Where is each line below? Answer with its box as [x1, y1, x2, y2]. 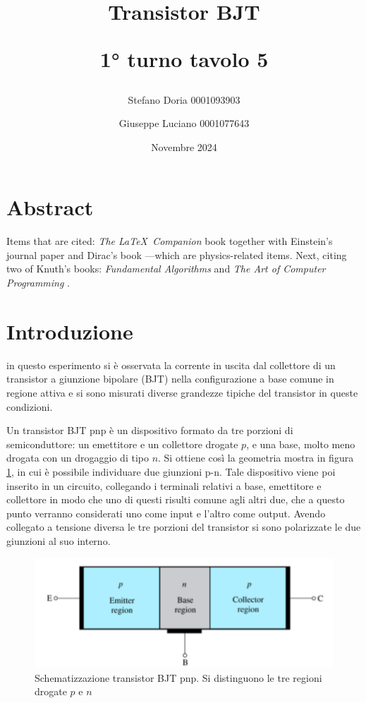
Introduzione [6, 316, 133, 345]
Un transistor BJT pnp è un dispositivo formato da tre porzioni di [6, 423, 293, 438]
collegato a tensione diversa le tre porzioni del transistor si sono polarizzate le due [6, 519, 361, 534]
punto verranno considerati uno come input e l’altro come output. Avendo [6, 505, 326, 520]
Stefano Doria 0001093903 [128, 92, 240, 107]
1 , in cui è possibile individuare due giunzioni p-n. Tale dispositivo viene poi [6, 464, 336, 479]
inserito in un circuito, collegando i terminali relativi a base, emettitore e [6, 478, 322, 493]
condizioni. [6, 399, 53, 414]
